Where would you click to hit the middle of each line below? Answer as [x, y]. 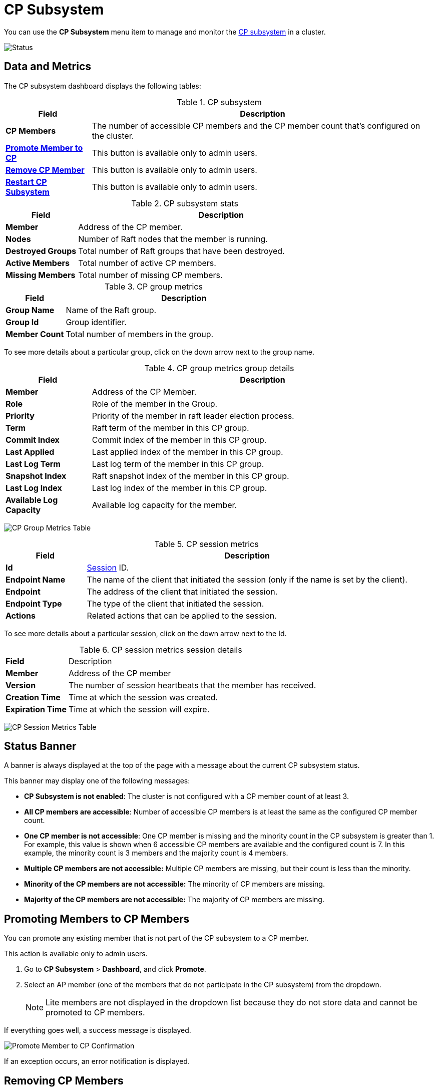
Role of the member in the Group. [155, 403]
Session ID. [108, 567]
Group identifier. [96, 322]
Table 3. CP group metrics [154, 286]
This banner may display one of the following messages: [97, 781]
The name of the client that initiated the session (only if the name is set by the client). [247, 579]
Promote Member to [44, 148]
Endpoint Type [34, 603]
